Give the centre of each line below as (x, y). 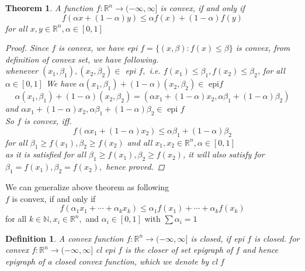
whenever (22, 71)
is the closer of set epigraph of (179, 250)
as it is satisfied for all (46, 154)
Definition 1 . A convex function (65, 238)
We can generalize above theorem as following (87, 186)
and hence (260, 250)
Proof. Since (27, 48)
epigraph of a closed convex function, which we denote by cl (112, 261)
